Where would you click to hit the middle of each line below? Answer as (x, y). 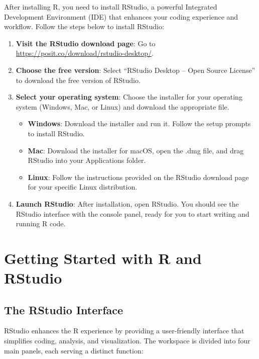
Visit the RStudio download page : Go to (86, 43)
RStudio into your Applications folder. (87, 160)
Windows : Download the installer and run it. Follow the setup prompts (139, 123)
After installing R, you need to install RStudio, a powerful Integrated (111, 7)
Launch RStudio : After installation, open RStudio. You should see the (127, 203)
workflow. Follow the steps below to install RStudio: (84, 26)
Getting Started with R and (103, 258)
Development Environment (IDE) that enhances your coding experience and (121, 16)
